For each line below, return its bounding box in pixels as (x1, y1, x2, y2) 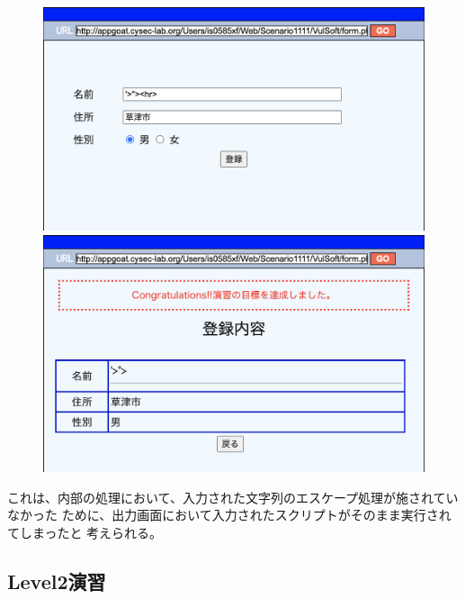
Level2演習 (7, 567, 106, 594)
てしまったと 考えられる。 (7, 522, 163, 541)
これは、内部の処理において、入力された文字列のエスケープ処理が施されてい (7, 487, 459, 506)
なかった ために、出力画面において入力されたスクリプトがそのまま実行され (7, 505, 452, 524)
